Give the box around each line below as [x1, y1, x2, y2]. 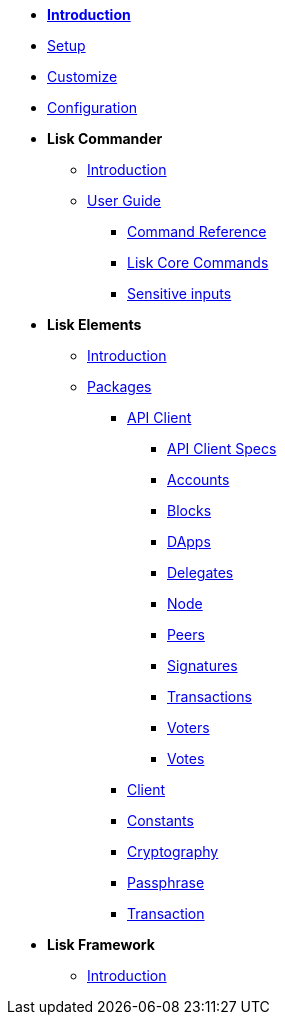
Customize [47, 68, 118, 85]
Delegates [167, 564, 234, 581]
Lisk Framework [47, 936, 155, 953]
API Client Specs [167, 440, 277, 457]
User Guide [87, 192, 162, 209]
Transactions [167, 688, 252, 705]
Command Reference [127, 223, 267, 240]
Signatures [167, 657, 238, 674]
